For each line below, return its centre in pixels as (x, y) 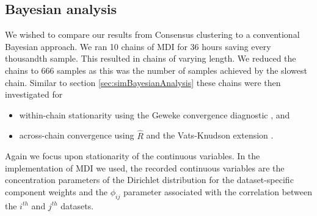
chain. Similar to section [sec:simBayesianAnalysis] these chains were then (143, 82)
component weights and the (56, 191)
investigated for (34, 94)
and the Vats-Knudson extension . (210, 135)
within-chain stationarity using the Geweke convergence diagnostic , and (155, 114)
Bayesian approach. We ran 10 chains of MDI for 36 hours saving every (138, 46)
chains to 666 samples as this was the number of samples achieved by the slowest (156, 70)
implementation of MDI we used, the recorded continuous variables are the (145, 167)
